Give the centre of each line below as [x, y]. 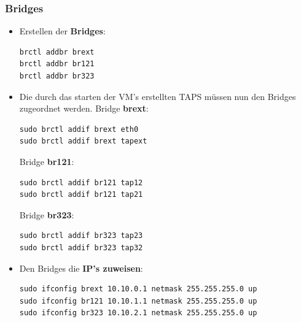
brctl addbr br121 [57, 64]
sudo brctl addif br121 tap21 [81, 195]
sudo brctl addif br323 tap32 [81, 247]
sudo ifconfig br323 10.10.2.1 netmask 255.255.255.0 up [138, 313]
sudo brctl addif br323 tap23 [81, 236]
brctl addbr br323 [57, 76]
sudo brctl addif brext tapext [83, 141]
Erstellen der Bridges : [62, 31]
